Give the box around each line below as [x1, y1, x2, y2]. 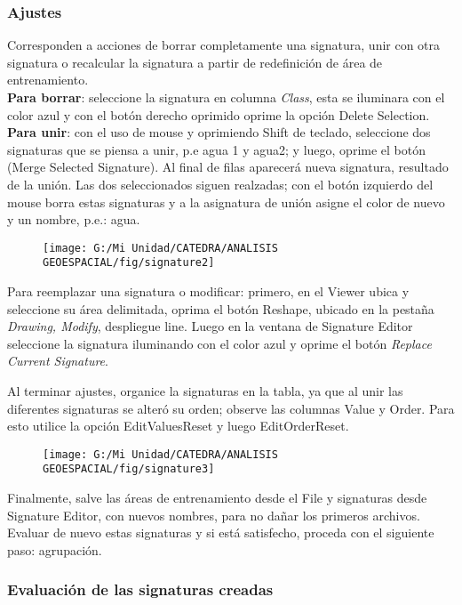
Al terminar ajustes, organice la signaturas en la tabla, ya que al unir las [7, 382, 403, 400]
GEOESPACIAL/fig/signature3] [43, 463, 215, 476]
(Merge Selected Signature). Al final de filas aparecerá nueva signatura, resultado [7, 157, 449, 176]
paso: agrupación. [7, 540, 102, 559]
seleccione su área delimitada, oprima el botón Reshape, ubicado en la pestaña [7, 299, 434, 318]
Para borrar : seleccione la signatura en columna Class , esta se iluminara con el [7, 88, 445, 106]
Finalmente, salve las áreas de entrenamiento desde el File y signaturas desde [7, 488, 427, 507]
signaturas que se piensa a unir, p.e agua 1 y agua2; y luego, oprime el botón [7, 140, 426, 158]
